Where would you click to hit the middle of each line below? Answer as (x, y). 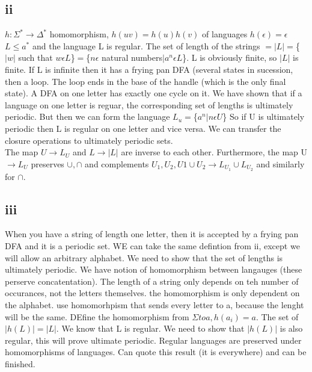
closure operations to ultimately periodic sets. (89, 140)
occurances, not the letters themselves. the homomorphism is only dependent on (152, 293)
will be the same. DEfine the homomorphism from (97, 316)
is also (291, 328)
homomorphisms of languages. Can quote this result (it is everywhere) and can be (156, 352)
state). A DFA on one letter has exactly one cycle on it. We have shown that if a (154, 93)
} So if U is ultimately (264, 116)
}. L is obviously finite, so (230, 57)
